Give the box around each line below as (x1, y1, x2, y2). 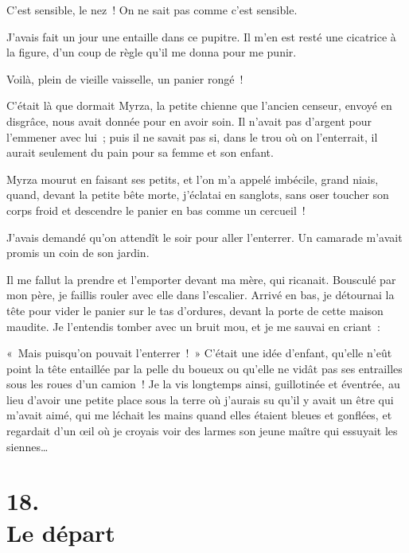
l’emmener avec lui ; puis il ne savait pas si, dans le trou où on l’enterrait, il (6, 128, 378, 145)
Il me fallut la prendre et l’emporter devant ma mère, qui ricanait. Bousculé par (6, 271, 396, 287)
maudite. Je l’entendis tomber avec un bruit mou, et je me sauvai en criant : (6, 317, 380, 334)
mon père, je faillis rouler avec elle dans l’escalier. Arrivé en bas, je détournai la (6, 286, 395, 303)
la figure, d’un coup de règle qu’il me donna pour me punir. (6, 44, 297, 60)
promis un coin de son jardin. (6, 244, 150, 261)
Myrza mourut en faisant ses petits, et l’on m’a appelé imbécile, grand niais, (6, 170, 379, 187)
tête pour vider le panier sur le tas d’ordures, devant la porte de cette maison (6, 302, 384, 318)
